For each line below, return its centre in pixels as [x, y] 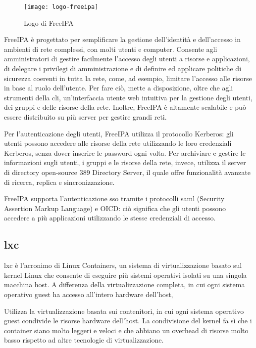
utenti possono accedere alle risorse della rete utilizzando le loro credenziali [118, 143]
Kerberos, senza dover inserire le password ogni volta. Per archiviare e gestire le [125, 152]
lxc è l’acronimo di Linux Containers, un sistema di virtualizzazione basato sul [123, 265]
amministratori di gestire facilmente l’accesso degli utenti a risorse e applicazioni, [127, 59]
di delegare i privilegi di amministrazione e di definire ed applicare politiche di [123, 68]
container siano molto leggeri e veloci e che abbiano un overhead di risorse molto [126, 330]
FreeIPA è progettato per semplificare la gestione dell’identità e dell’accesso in [122, 39]
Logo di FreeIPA [49, 22]
